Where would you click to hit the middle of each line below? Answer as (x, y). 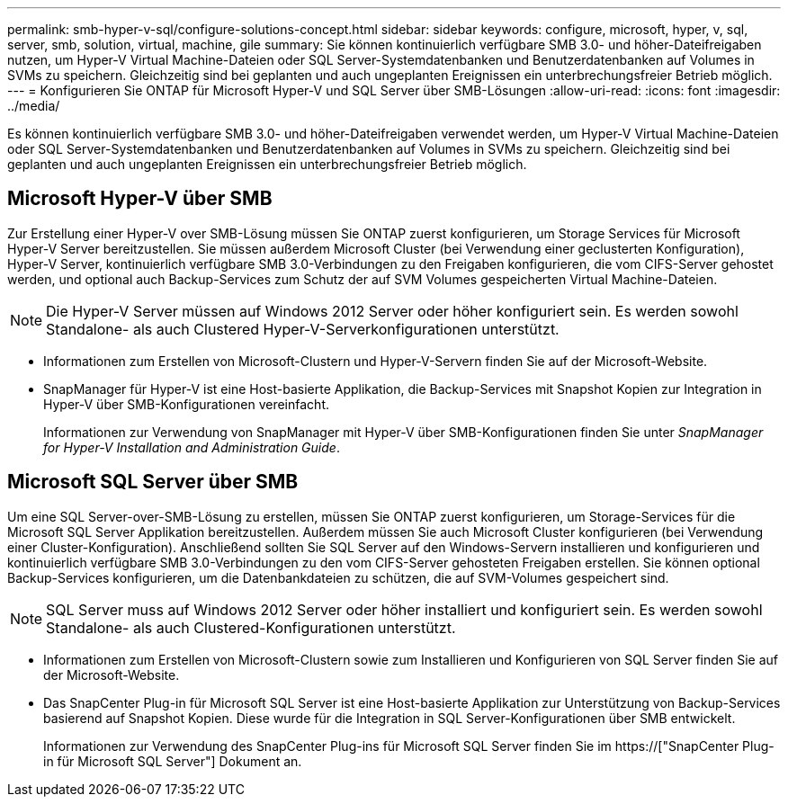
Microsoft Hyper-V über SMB (140, 199)
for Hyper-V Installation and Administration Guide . (192, 447)
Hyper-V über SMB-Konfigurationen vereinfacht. (186, 404)
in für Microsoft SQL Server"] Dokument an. (173, 761)
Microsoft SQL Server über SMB (153, 482)
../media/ (34, 106)
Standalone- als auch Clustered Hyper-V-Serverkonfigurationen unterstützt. (303, 329)
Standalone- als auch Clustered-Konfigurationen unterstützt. (251, 627)
